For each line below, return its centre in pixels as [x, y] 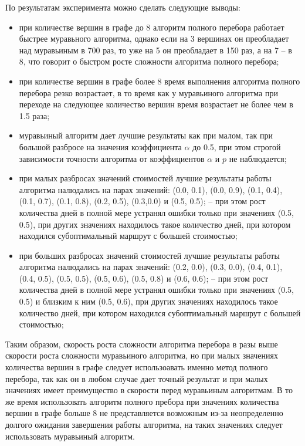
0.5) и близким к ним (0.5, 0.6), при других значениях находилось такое [148, 301]
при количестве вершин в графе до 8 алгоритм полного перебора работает [152, 27]
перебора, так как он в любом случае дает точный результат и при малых [137, 378]
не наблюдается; [258, 158]
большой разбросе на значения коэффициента [100, 146]
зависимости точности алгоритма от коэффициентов [112, 158]
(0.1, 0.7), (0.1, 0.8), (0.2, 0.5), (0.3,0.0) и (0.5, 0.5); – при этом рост [142, 201]
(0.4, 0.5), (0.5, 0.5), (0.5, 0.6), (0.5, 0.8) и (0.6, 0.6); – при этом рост [144, 278]
